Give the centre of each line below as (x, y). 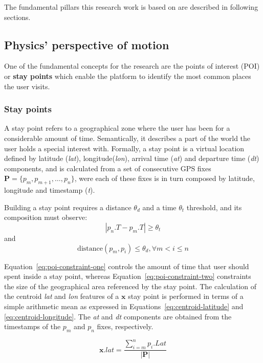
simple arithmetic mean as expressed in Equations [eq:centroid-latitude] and (124, 306)
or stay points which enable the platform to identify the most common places (128, 76)
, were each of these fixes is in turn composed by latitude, (165, 178)
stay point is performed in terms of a (186, 296)
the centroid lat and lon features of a (62, 296)
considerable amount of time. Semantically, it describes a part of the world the (127, 138)
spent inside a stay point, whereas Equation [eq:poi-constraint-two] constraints (128, 276)
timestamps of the (32, 326)
